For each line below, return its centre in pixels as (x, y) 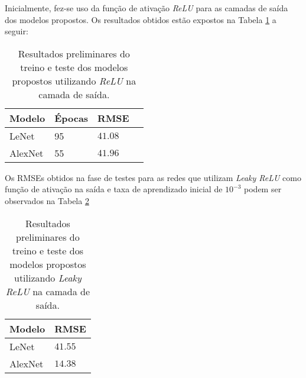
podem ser (263, 189)
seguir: (17, 31)
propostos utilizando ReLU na (74, 80)
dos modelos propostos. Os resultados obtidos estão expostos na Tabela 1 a (141, 19)
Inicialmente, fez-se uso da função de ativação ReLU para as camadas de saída (147, 8)
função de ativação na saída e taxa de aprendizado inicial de (114, 189)
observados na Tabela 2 (47, 200)
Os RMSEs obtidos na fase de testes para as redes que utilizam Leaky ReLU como (153, 177)
